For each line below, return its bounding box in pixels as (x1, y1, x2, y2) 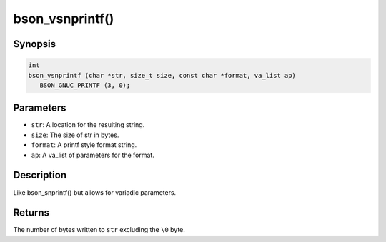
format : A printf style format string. (31, 141, 137, 149)
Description (13, 169, 67, 181)
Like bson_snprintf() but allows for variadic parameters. (13, 188, 177, 196)
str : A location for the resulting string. (31, 121, 145, 129)
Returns (13, 207, 50, 219)
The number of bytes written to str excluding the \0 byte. (13, 226, 186, 234)
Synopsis (13, 38, 56, 50)
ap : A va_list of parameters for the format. (31, 151, 155, 159)
